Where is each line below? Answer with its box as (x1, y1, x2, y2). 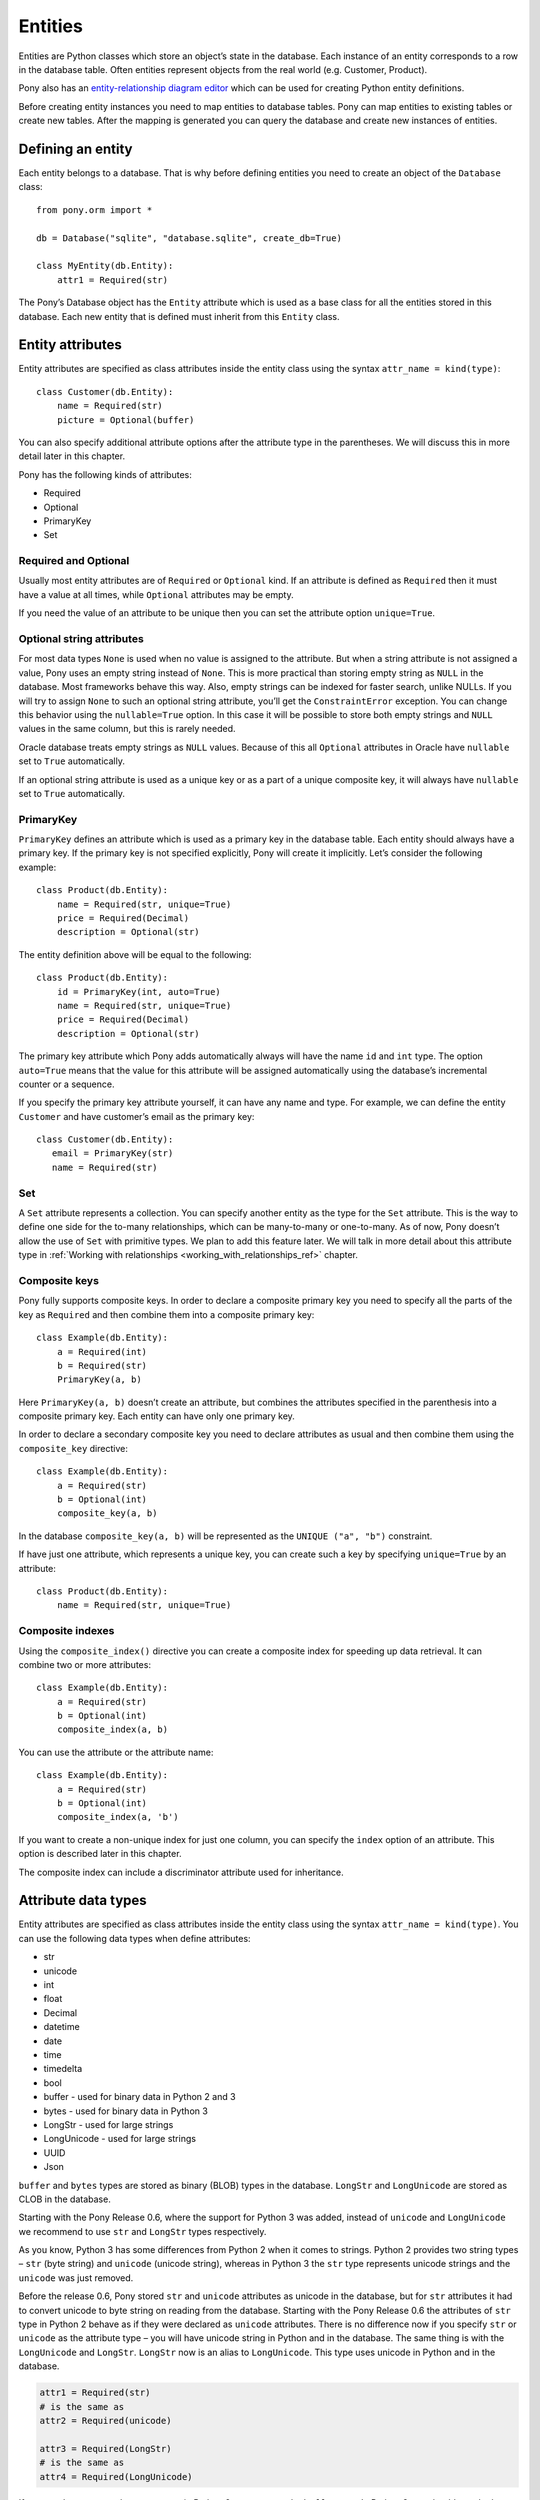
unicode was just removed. (18, 2271, 134, 2284)
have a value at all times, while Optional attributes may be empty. (18, 588, 294, 600)
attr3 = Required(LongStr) (39, 2443, 172, 2454)
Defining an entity (18, 140, 133, 157)
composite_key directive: (18, 1442, 129, 1454)
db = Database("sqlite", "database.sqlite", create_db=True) (36, 232, 342, 244)
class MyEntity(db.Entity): (36, 260, 174, 272)
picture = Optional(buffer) (56, 414, 195, 425)
